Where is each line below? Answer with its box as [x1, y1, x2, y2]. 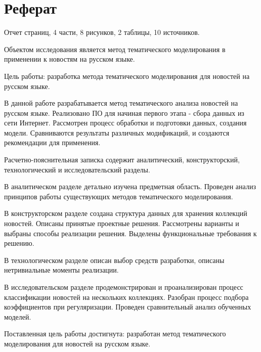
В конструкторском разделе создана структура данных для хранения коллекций [4, 208, 247, 218]
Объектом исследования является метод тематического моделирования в [4, 43, 226, 54]
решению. [4, 238, 34, 248]
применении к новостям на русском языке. [4, 54, 135, 64]
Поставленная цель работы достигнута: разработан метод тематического [4, 328, 226, 339]
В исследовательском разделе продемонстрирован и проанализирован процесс [4, 282, 243, 292]
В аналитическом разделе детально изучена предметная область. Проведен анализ [4, 181, 256, 192]
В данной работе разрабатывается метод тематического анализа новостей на [4, 98, 238, 108]
